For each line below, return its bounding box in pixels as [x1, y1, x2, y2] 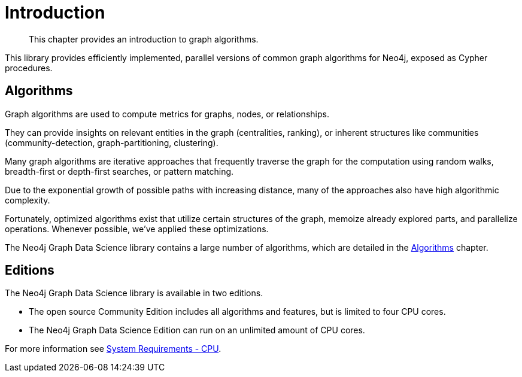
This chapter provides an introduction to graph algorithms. [29, 34, 259, 44]
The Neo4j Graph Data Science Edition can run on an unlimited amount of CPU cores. [29, 325, 365, 336]
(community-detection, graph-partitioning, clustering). [5, 137, 218, 148]
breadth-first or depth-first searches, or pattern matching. [5, 166, 234, 177]
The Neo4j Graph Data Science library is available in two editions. [5, 288, 263, 299]
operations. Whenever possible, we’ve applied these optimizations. [5, 223, 269, 234]
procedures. [5, 62, 53, 73]
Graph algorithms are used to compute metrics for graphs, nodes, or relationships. [5, 108, 329, 119]
